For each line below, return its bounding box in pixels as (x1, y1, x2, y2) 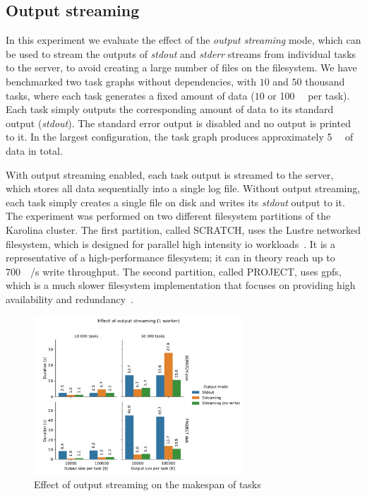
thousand (305, 73, 345, 88)
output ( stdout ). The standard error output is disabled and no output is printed (6, 115, 351, 130)
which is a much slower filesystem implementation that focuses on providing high (6, 278, 356, 293)
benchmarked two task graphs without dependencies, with (6, 73, 256, 88)
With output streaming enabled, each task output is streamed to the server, (6, 167, 334, 182)
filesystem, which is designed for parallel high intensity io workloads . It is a (6, 236, 335, 251)
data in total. (6, 143, 63, 158)
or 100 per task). (267, 88, 350, 102)
